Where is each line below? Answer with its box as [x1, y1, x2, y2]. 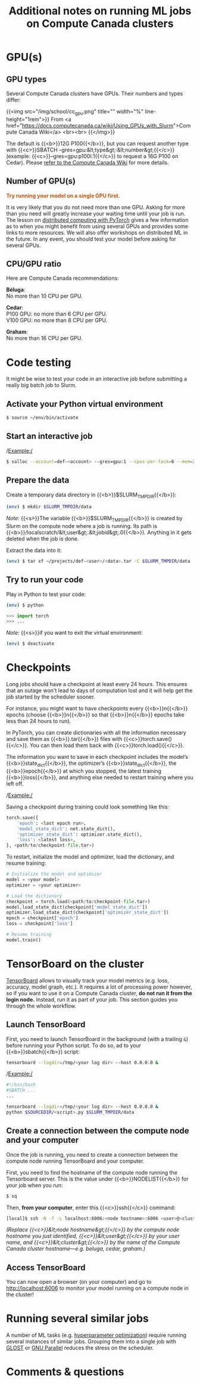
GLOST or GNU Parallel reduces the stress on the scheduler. [6, 1344, 154, 1352]
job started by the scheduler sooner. [6, 693, 95, 700]
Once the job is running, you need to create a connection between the [6, 1151, 178, 1158]
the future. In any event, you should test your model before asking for [6, 235, 177, 242]
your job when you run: [6, 1181, 63, 1188]
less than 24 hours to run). [6, 718, 71, 725]
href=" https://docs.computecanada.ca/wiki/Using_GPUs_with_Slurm [6, 122, 174, 129]
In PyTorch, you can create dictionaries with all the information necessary [6, 729, 186, 736]
